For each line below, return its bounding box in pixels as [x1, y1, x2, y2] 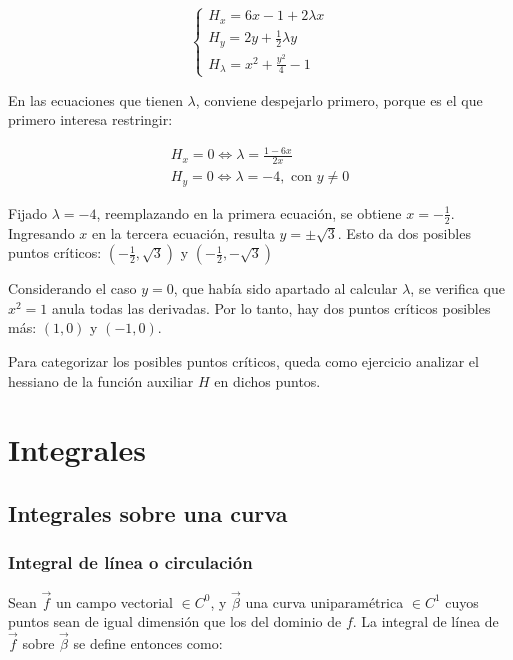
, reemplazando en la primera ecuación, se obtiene [96, 202, 402, 223]
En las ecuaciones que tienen [8, 89, 183, 110]
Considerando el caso [8, 278, 137, 299]
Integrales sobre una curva [8, 497, 288, 528]
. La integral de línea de [352, 611, 499, 632]
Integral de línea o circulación [8, 550, 253, 575]
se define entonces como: [73, 633, 223, 654]
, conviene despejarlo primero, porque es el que [195, 89, 483, 110]
